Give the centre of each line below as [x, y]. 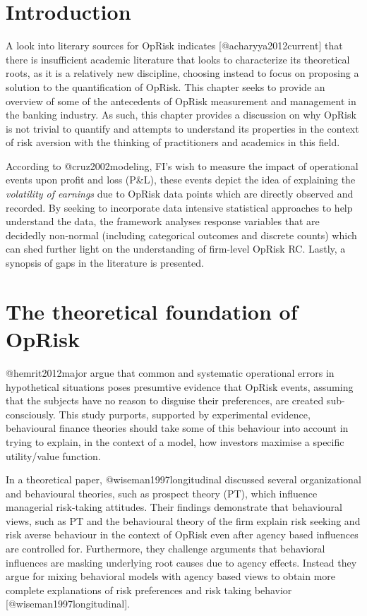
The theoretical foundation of [152, 311]
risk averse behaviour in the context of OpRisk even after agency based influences [182, 535]
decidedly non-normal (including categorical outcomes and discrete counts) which [181, 235]
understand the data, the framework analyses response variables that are [163, 221]
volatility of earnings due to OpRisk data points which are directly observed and [180, 194]
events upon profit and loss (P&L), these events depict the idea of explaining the [181, 180]
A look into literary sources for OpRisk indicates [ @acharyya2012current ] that [174, 46]
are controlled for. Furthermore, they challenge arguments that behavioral [166, 549]
